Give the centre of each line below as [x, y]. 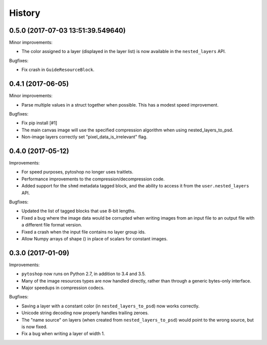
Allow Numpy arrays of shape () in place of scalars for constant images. [95, 238]
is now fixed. [35, 327]
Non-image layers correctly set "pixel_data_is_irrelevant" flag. [85, 137]
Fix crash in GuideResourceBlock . [58, 70]
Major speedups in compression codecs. [63, 287]
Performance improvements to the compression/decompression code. [93, 179]
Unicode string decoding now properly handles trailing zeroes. [85, 313]
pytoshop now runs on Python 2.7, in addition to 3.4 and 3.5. [84, 274]
